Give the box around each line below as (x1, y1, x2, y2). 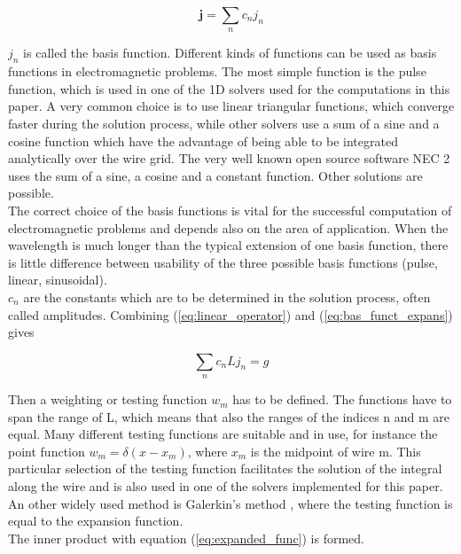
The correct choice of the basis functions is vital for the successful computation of (8, 200, 452, 219)
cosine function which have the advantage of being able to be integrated (8, 131, 398, 150)
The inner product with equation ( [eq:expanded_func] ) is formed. (8, 528, 364, 547)
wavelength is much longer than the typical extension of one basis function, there (8, 236, 449, 254)
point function (8, 441, 85, 460)
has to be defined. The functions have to (232, 390, 452, 409)
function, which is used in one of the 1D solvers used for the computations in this (8, 79, 450, 98)
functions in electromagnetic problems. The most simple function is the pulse (8, 62, 426, 81)
